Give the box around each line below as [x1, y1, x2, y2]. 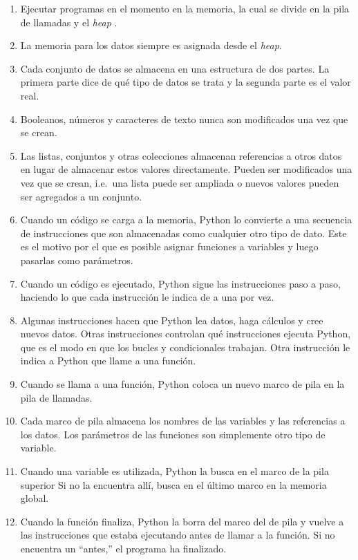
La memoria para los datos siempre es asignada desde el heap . [20, 38, 282, 53]
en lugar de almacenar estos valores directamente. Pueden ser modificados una [20, 162, 352, 176]
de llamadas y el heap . [20, 15, 117, 29]
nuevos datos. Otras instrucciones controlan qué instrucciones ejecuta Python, [20, 326, 351, 341]
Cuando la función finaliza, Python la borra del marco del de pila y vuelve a [20, 514, 344, 528]
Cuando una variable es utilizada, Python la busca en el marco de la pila [20, 464, 329, 478]
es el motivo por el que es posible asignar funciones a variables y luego [20, 239, 319, 254]
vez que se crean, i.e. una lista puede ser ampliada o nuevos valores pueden [20, 175, 339, 189]
